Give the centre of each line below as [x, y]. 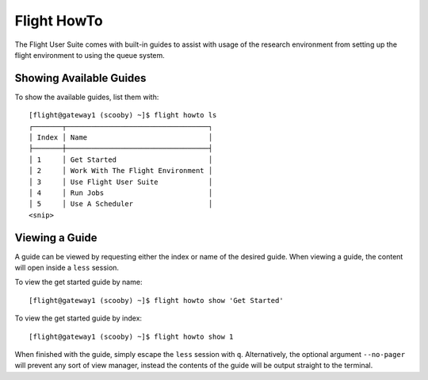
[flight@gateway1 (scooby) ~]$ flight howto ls [123, 115]
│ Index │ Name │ [121, 138]
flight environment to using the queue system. [90, 55]
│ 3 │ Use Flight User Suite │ [121, 182]
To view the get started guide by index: [78, 318]
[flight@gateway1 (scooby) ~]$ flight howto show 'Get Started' [157, 300]
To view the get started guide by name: [78, 282]
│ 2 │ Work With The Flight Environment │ [121, 171]
